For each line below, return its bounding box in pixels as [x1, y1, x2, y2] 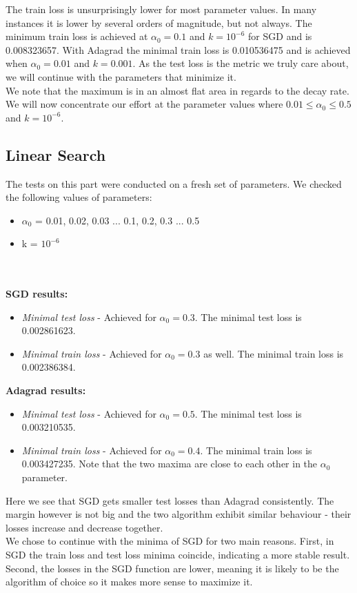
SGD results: [6, 286, 68, 301]
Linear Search [6, 144, 106, 165]
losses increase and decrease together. [6, 520, 163, 534]
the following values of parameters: [6, 190, 152, 204]
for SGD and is [248, 29, 312, 43]
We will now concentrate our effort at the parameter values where [6, 97, 283, 111]
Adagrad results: [6, 383, 86, 398]
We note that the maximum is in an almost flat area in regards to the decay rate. [6, 83, 349, 97]
